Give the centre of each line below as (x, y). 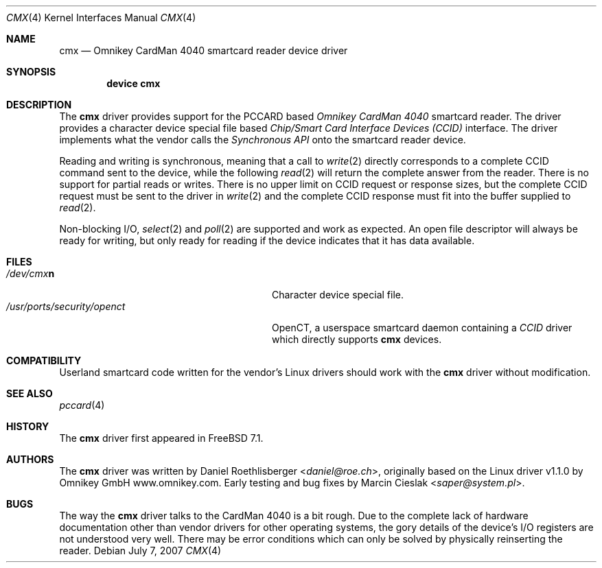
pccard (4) (82, 405)
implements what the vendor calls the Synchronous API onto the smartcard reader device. (263, 140)
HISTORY (28, 426)
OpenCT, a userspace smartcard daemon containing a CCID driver (422, 328)
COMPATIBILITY (44, 360)
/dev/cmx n (31, 273)
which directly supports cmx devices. (357, 339)
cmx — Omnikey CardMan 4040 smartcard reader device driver (204, 50)
